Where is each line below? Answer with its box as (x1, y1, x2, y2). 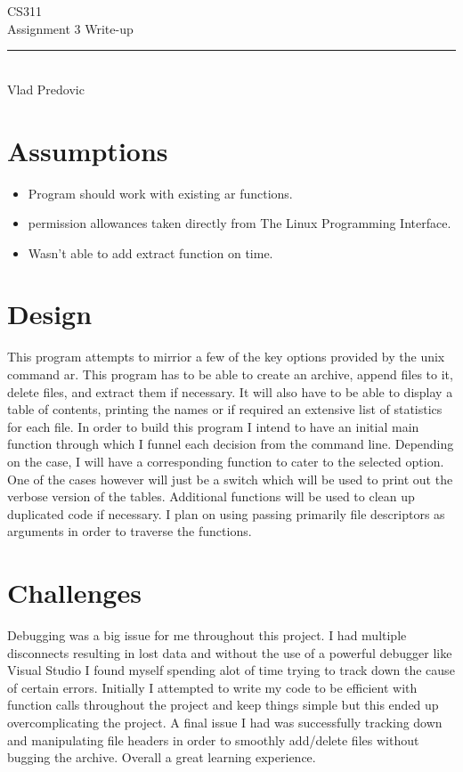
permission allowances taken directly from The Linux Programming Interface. (28, 214, 451, 232)
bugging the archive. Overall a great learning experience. (7, 748, 316, 767)
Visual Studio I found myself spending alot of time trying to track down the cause (7, 661, 455, 679)
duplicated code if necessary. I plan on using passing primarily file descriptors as (7, 504, 445, 523)
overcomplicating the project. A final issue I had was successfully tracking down (7, 713, 443, 732)
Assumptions (7, 132, 168, 168)
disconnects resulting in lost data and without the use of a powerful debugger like (7, 643, 452, 662)
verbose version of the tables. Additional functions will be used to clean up (7, 487, 415, 506)
